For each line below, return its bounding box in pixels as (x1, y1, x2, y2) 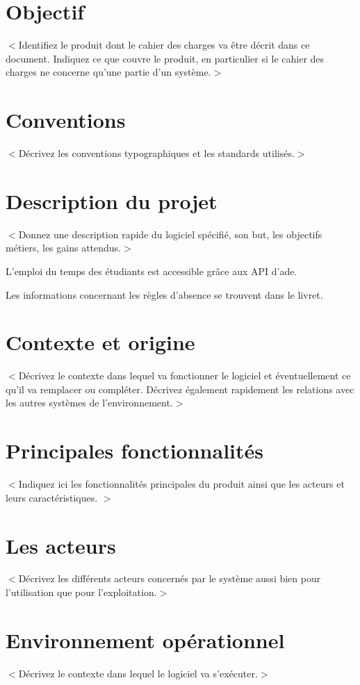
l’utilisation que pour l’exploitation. (6, 585, 157, 600)
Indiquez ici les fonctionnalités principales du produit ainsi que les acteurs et (18, 477, 345, 491)
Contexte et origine (6, 328, 195, 356)
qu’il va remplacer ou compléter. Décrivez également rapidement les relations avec (6, 381, 354, 396)
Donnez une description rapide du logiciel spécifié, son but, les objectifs (18, 226, 322, 241)
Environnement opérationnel (6, 625, 285, 654)
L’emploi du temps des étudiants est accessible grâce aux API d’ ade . (6, 263, 297, 278)
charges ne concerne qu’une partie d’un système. (6, 65, 211, 79)
